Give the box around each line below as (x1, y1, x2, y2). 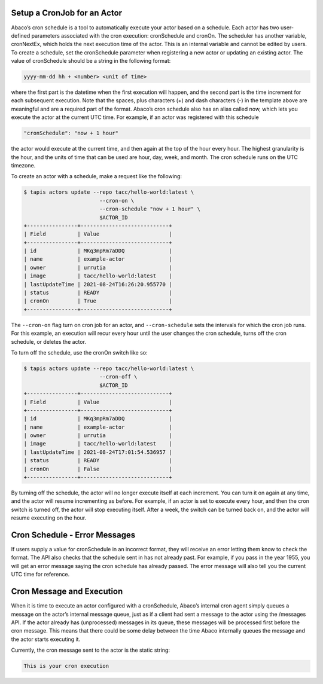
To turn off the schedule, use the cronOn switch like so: (11, 349, 148, 356)
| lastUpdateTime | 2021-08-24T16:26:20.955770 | (23, 281, 172, 288)
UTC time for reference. (11, 571, 70, 578)
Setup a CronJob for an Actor (11, 8, 123, 18)
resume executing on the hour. (11, 514, 87, 521)
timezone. (11, 161, 36, 169)
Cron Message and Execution (11, 587, 123, 597)
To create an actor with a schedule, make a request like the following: (11, 173, 182, 180)
